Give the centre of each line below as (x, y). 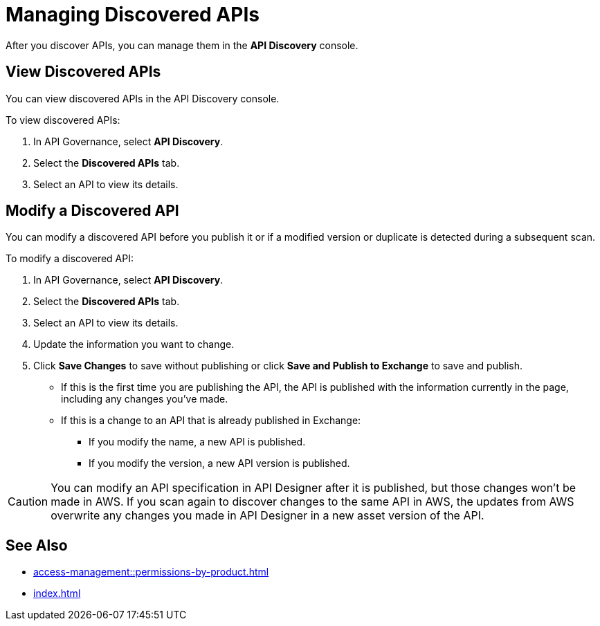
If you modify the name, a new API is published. (197, 442)
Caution (28, 502)
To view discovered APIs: (63, 120)
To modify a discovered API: (70, 259)
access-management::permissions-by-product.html (151, 572)
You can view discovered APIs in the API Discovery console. (143, 98)
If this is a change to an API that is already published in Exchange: (211, 421)
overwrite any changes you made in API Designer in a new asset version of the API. (267, 516)
